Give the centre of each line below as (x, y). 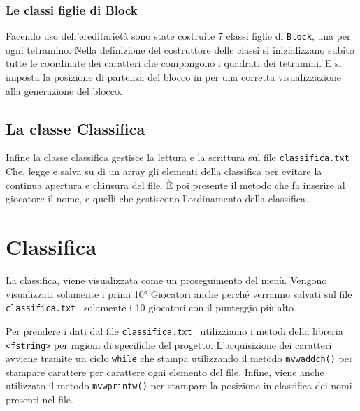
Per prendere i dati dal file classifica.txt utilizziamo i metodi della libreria (174, 330)
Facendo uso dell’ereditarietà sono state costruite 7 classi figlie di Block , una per (178, 36)
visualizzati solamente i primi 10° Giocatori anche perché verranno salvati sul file (179, 293)
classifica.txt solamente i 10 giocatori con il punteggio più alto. (151, 307)
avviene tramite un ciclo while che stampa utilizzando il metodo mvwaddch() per (179, 358)
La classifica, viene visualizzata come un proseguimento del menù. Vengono (166, 280)
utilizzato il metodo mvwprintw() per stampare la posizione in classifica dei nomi (179, 386)
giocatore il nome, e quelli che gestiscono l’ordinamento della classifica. (157, 199)
